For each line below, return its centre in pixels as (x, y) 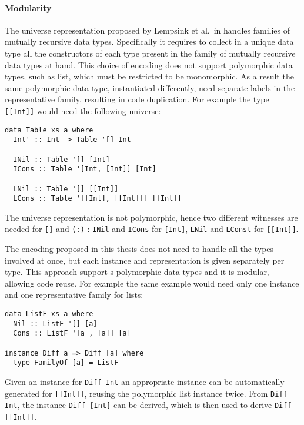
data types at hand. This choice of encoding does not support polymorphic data (149, 64)
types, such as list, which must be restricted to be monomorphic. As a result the (149, 76)
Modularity (28, 7)
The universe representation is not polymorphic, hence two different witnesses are (151, 217)
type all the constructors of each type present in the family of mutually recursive (150, 53)
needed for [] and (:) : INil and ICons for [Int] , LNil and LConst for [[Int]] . (152, 229)
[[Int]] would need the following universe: (83, 110)
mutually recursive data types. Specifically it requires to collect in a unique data (149, 41)
